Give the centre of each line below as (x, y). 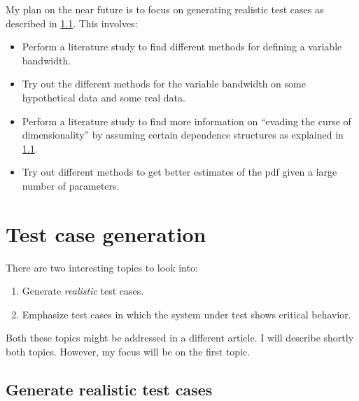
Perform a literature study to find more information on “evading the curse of (186, 121)
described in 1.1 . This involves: (72, 23)
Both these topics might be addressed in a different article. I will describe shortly (180, 338)
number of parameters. (71, 185)
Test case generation (106, 233)
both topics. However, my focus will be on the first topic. (128, 352)
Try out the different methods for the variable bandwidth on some (164, 84)
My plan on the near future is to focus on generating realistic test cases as (165, 9)
